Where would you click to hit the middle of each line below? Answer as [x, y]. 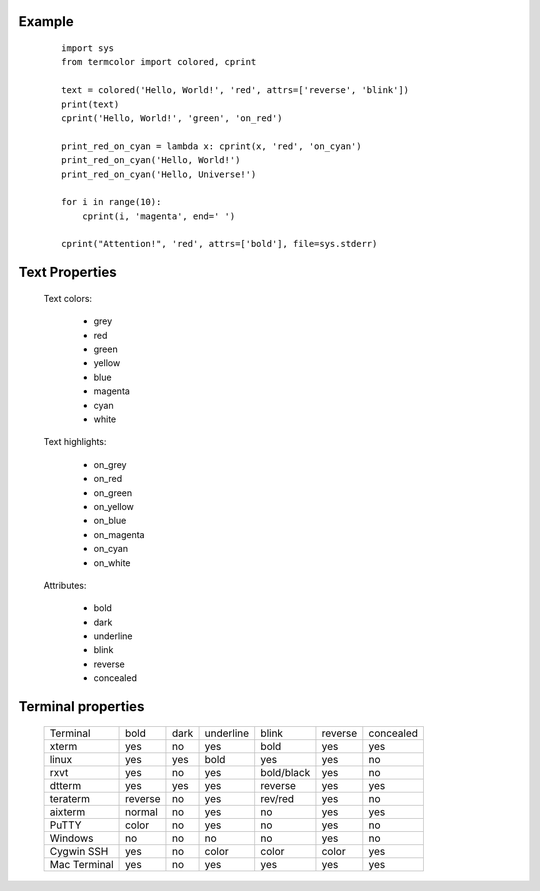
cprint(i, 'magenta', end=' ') [158, 216]
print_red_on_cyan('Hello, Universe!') [159, 174]
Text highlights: [75, 442]
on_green [113, 492]
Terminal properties [81, 706]
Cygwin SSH [79, 851]
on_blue [110, 521]
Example [46, 21]
